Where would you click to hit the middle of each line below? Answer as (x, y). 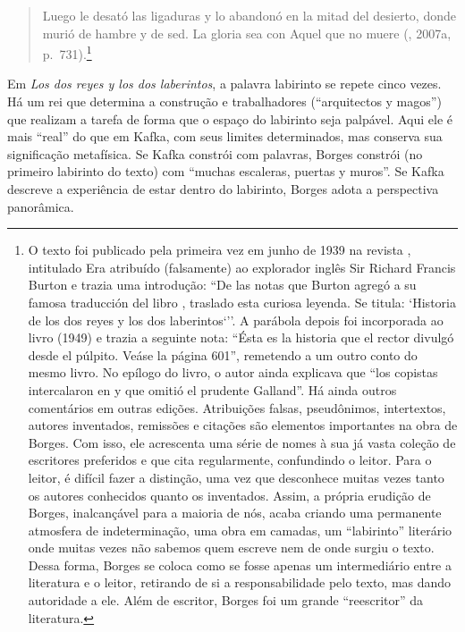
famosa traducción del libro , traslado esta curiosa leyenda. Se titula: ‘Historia (242, 302)
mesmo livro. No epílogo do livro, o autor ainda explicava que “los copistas (233, 372)
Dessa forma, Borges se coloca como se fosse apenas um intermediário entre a (240, 565)
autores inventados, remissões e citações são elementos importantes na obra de (243, 425)
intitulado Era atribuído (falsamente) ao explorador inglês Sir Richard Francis (242, 267)
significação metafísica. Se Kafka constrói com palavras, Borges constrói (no (215, 153)
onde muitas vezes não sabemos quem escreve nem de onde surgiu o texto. (231, 548)
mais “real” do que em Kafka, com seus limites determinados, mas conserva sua (225, 136)
